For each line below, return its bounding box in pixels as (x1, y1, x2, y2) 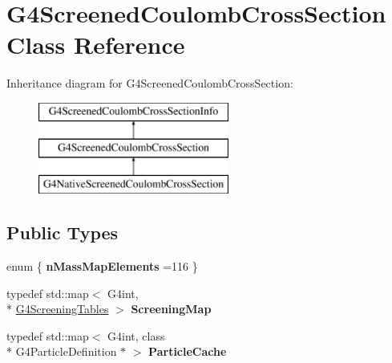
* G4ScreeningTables (6, 300, 109, 317)
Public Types (6, 220, 119, 245)
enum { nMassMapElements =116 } (6, 258, 198, 275)
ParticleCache (148, 343, 227, 360)
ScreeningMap (131, 300, 212, 317)
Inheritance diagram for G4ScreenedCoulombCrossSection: (6, 75, 293, 92)
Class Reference (6, 28, 185, 61)
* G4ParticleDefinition (6, 343, 117, 360)
